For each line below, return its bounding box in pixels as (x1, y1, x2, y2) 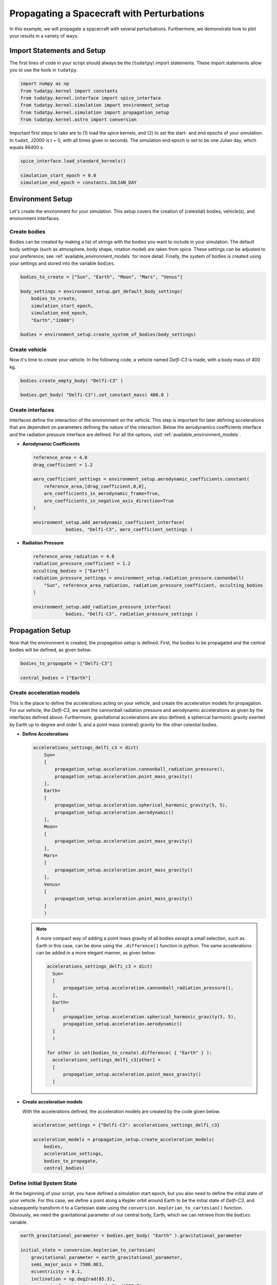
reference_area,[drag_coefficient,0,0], (44, 483, 147, 489)
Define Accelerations (22, 731, 69, 737)
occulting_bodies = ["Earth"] (33, 568, 109, 574)
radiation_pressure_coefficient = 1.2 (33, 561, 131, 566)
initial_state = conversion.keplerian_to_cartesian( (20, 1247, 156, 1253)
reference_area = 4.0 (33, 455, 88, 461)
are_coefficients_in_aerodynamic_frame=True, (44, 491, 161, 497)
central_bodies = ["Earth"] (20, 675, 91, 681)
